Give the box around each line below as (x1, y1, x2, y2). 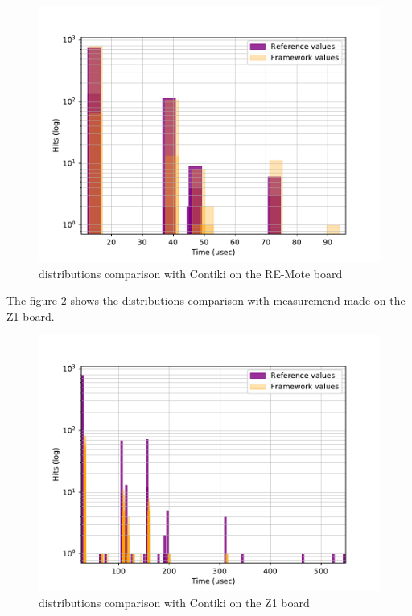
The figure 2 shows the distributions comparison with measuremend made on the (6, 292, 406, 309)
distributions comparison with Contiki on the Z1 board (39, 593, 310, 610)
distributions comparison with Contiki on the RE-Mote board (39, 265, 343, 281)
